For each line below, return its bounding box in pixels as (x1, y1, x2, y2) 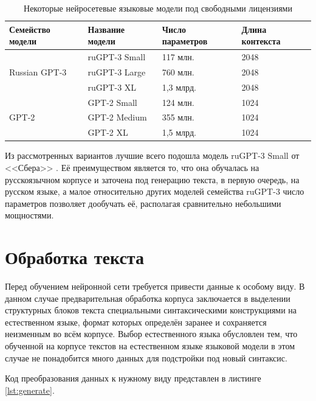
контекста (241, 35, 281, 47)
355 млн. (162, 111, 194, 124)
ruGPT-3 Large (88, 65, 146, 78)
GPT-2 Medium (88, 111, 147, 124)
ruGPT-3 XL (88, 80, 137, 93)
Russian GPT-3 (9, 65, 67, 78)
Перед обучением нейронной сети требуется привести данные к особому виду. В (5, 280, 305, 293)
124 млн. (162, 96, 194, 108)
